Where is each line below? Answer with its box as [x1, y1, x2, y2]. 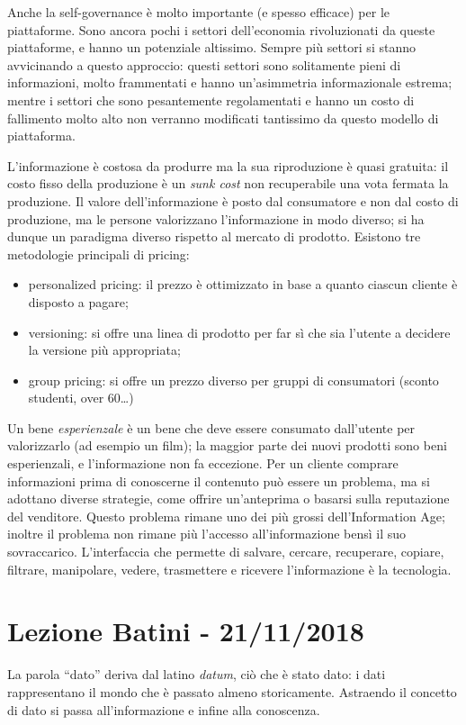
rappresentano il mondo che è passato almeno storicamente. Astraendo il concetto [7, 682, 457, 701]
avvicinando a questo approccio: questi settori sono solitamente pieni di [7, 55, 401, 74]
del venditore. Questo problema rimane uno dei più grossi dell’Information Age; [7, 506, 445, 525]
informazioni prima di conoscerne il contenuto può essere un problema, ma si [7, 471, 430, 490]
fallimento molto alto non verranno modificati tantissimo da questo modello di [7, 108, 439, 127]
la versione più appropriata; [28, 340, 181, 359]
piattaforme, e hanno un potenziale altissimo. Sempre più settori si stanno [7, 38, 416, 57]
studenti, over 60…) [28, 388, 134, 407]
